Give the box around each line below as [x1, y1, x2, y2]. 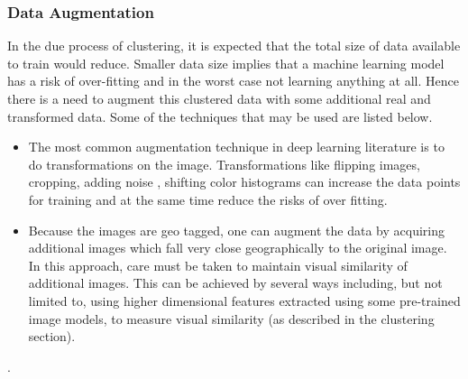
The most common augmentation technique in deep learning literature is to [28, 137, 445, 156]
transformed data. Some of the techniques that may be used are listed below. [7, 106, 433, 125]
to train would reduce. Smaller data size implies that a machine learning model [7, 53, 445, 72]
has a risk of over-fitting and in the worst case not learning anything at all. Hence [7, 71, 459, 90]
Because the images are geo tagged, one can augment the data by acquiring [28, 220, 445, 239]
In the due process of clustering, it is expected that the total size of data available [7, 36, 461, 55]
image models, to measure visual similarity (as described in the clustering [28, 309, 435, 328]
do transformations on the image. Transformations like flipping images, [28, 154, 420, 173]
